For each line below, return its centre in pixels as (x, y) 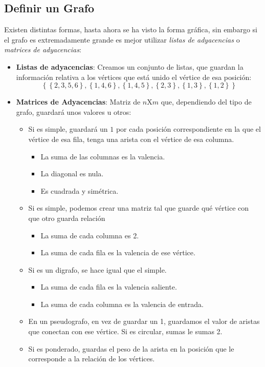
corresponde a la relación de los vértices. (92, 359)
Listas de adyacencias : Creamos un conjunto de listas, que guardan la (130, 66)
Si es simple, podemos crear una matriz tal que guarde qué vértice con (139, 208)
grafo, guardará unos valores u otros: (74, 111)
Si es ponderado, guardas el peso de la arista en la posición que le (131, 348)
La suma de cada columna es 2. (90, 235)
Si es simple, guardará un (68, 129)
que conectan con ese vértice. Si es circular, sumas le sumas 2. (125, 331)
